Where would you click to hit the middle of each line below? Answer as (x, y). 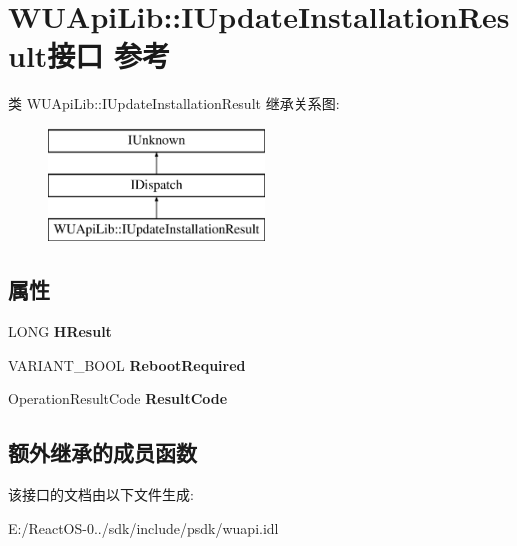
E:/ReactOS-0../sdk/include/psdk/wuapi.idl (143, 527)
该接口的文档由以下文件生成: (101, 494)
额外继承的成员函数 (102, 452)
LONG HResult (60, 331)
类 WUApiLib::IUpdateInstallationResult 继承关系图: (174, 103)
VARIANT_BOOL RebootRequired (127, 364)
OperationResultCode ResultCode (118, 398)
